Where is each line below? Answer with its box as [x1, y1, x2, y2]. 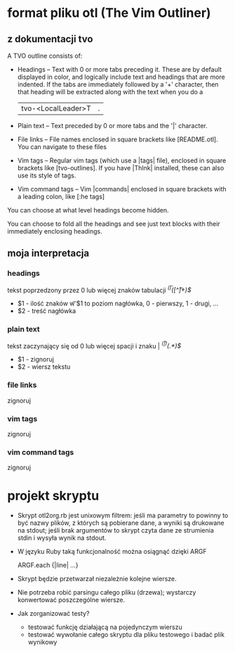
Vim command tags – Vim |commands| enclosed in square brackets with [17, 185, 227, 193]
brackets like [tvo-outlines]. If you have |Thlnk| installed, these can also [17, 164, 224, 172]
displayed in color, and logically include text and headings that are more [17, 72, 226, 81]
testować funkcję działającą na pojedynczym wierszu [27, 623, 182, 631]
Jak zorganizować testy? [17, 609, 90, 618]
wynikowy [27, 638, 58, 647]
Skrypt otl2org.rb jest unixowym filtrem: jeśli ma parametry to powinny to [17, 512, 229, 520]
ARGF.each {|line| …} [17, 561, 79, 569]
